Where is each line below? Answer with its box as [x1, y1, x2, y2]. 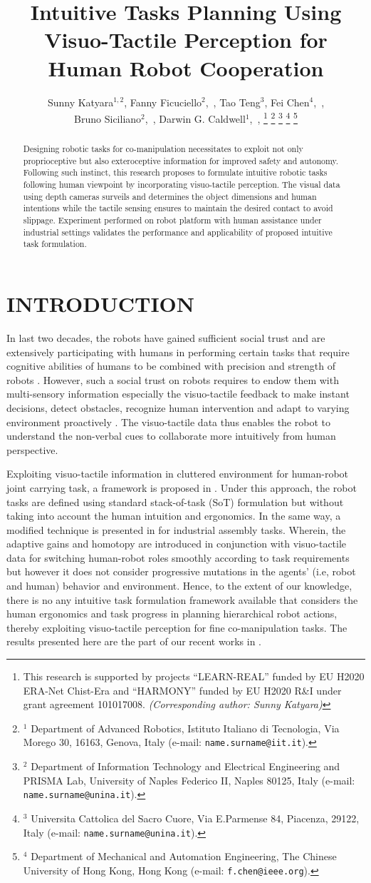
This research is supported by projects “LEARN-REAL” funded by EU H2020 [23, 669, 365, 684]
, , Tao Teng [205, 94, 261, 109]
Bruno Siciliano [74, 111, 142, 126]
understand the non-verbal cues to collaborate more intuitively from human [6, 428, 336, 443]
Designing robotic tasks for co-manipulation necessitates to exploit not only [23, 143, 303, 155]
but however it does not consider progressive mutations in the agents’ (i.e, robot [6, 564, 356, 579]
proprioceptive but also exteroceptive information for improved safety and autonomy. [23, 154, 339, 166]
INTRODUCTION [6, 289, 195, 318]
